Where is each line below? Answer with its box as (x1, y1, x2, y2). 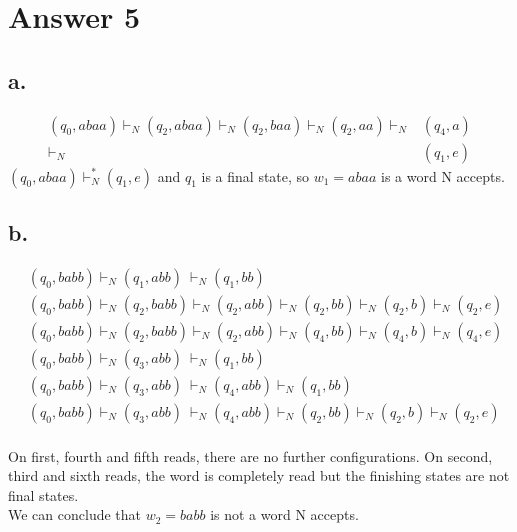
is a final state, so (201, 165, 310, 186)
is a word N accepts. (381, 165, 505, 186)
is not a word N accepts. (210, 504, 359, 525)
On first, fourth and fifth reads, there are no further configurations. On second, (8, 445, 493, 466)
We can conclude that (8, 504, 141, 525)
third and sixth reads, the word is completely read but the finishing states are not (8, 465, 510, 486)
